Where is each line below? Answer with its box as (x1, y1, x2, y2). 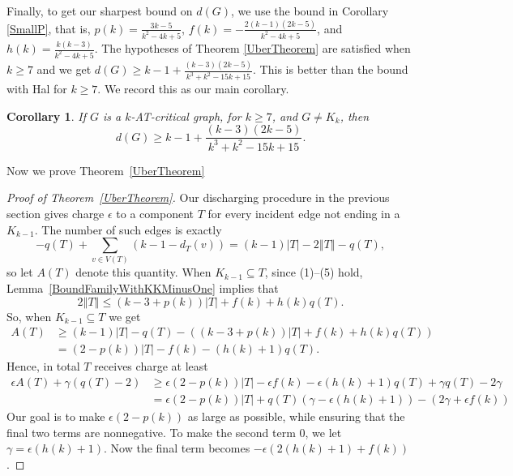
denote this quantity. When (75, 264, 212, 281)
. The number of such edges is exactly (34, 221, 222, 238)
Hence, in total (6, 358, 80, 375)
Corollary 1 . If (6, 107, 86, 124)
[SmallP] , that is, (6, 19, 91, 36)
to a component (116, 204, 195, 221)
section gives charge (6, 204, 105, 221)
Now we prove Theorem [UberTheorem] (6, 161, 205, 178)
